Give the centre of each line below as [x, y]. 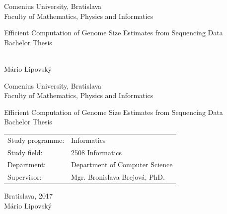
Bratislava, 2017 [28, 196]
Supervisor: [25, 177]
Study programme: [36, 140]
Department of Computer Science [122, 164]
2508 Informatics [97, 152]
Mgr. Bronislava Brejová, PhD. [118, 177]
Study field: [25, 152]
